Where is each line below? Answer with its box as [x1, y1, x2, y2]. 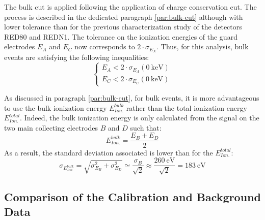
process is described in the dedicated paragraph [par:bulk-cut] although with [4, 11, 243, 22]
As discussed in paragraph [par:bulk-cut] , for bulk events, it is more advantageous [4, 92, 259, 103]
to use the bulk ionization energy [4, 102, 107, 113]
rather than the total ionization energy [126, 102, 247, 113]
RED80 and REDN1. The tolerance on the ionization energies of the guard [4, 31, 237, 42]
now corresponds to [74, 41, 135, 52]
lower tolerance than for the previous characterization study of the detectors [4, 21, 242, 32]
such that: [130, 122, 162, 133]
